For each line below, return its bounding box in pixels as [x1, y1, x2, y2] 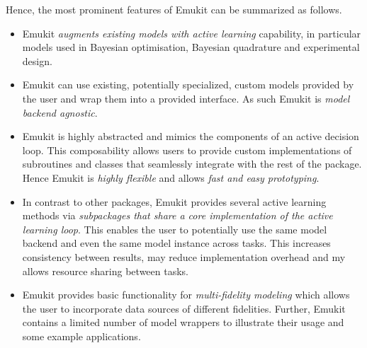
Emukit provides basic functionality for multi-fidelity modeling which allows [22, 287, 350, 302]
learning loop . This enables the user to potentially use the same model [22, 221, 327, 236]
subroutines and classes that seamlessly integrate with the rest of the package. [22, 156, 362, 171]
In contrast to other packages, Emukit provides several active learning [22, 194, 327, 209]
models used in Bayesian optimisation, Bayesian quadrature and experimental [22, 40, 360, 54]
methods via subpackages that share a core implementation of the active [22, 208, 333, 223]
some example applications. [22, 328, 141, 343]
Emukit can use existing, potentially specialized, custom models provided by [22, 77, 354, 92]
